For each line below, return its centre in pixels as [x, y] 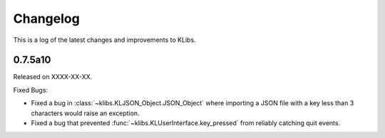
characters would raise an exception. [85, 113]
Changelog [46, 18]
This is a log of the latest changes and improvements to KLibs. [104, 40]
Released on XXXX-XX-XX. [53, 77]
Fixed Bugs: [31, 90]
